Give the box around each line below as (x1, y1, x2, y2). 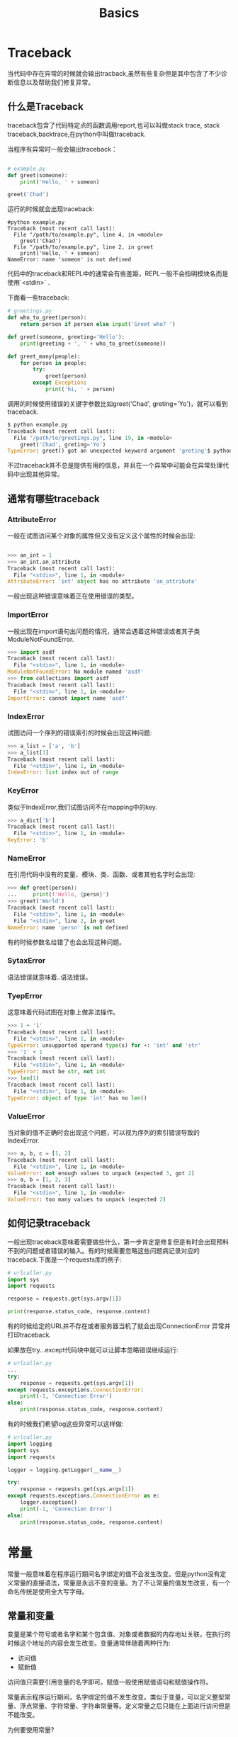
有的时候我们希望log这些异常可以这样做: (7, 1420, 124, 1428)
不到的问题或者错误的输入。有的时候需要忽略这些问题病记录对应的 (7, 1246, 200, 1255)
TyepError (7, 990, 43, 1000)
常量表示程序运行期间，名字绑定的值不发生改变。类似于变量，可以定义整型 (7, 1693, 225, 1702)
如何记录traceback (7, 1217, 91, 1230)
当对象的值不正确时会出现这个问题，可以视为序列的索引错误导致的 (7, 1128, 200, 1136)
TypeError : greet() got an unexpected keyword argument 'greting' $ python (7, 448, 233, 455)
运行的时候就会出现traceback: (7, 205, 95, 213)
